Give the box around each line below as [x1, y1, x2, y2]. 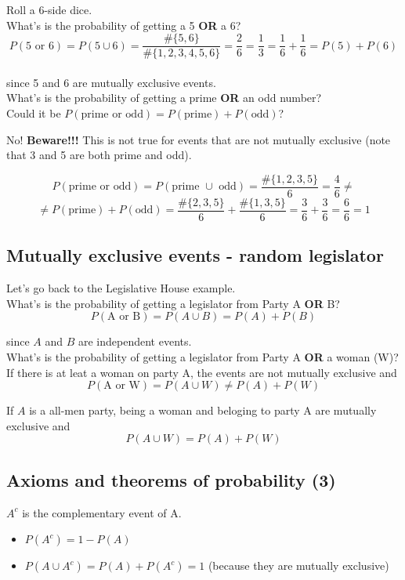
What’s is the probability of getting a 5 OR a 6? [6, 16, 241, 33]
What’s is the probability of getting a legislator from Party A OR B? [6, 295, 340, 311]
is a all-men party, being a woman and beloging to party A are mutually [29, 402, 377, 419]
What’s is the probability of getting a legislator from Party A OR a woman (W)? [6, 348, 399, 364]
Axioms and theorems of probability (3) [6, 467, 336, 491]
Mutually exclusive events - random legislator [6, 243, 384, 267]
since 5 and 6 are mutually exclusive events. [6, 74, 216, 90]
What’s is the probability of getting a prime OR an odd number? [6, 89, 322, 106]
